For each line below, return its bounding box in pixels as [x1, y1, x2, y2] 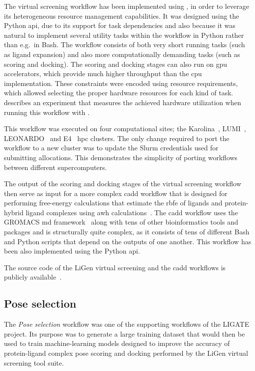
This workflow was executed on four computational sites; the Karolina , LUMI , [4, 123, 246, 134]
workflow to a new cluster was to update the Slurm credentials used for [4, 143, 219, 153]
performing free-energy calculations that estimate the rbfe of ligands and [4, 198, 223, 208]
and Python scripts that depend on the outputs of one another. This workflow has [4, 236, 252, 246]
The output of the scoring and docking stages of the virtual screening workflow [4, 178, 242, 189]
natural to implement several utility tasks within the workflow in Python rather [4, 29, 244, 40]
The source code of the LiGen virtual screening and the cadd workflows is [4, 262, 226, 272]
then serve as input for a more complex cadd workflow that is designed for [4, 188, 227, 198]
